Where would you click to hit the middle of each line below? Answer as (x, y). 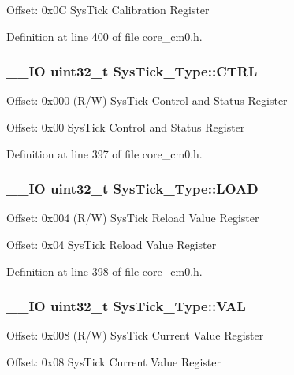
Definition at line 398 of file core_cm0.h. (104, 271)
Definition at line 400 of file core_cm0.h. (104, 36)
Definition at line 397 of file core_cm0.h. (104, 153)
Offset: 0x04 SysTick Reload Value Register (112, 244)
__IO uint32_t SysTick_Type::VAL (126, 306)
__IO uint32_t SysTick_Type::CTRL (132, 71)
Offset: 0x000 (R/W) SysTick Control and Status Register (147, 100)
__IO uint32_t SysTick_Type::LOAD (132, 189)
